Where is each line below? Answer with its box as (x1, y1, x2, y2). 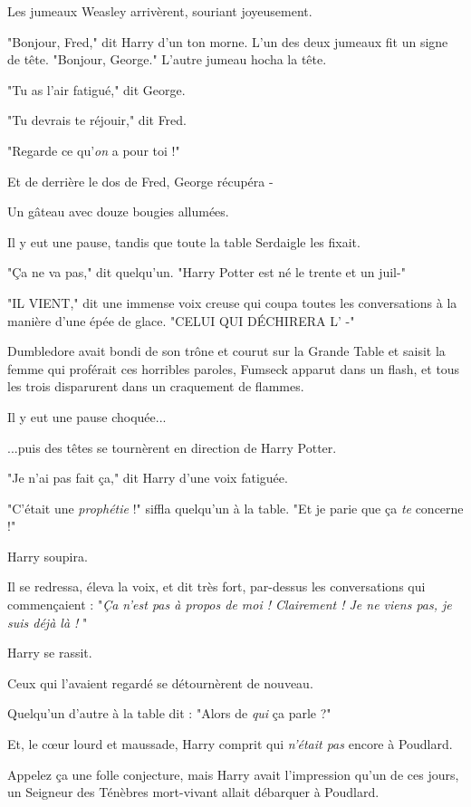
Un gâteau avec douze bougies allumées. (7, 202, 229, 221)
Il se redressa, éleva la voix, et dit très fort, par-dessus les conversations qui (7, 577, 426, 596)
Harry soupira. (7, 546, 88, 565)
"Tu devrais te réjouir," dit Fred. (7, 110, 187, 130)
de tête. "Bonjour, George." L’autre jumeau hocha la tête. (7, 50, 327, 69)
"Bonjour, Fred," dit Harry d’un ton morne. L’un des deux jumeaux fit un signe (7, 32, 448, 51)
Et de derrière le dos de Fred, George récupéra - (7, 171, 274, 190)
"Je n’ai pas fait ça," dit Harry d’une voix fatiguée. (7, 468, 288, 487)
